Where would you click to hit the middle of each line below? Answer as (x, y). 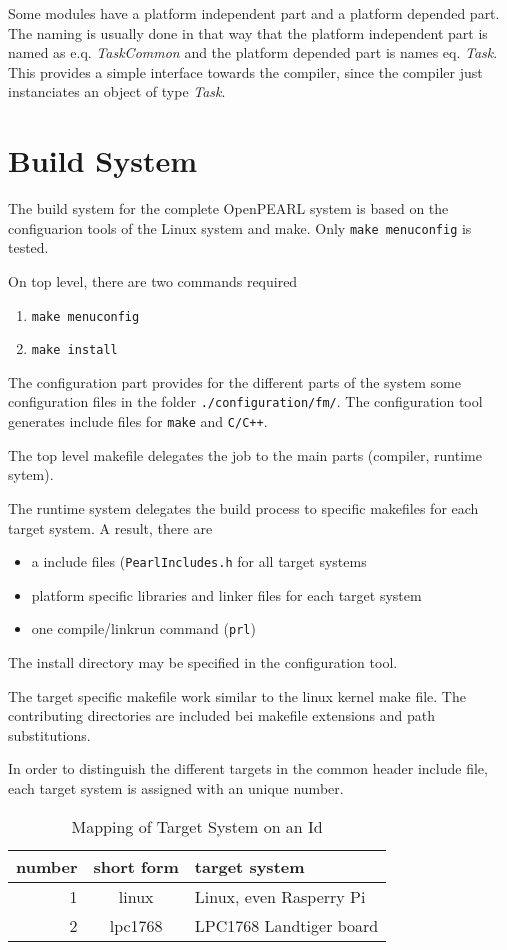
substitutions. (49, 734)
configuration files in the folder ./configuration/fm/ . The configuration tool (245, 401)
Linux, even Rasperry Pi (280, 896)
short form (136, 866)
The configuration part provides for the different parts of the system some (234, 381)
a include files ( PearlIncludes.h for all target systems (199, 561)
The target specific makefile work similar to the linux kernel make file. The (237, 695)
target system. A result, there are (110, 527)
